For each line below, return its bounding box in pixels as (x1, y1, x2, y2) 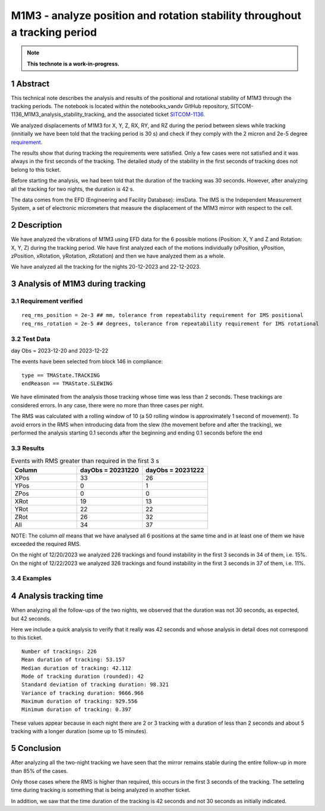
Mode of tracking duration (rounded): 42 (21, 672, 144, 680)
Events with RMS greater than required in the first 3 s (11, 457, 160, 465)
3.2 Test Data (11, 335, 51, 343)
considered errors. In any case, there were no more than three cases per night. (11, 401, 204, 408)
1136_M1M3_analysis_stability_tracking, (11, 111, 106, 118)
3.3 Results (11, 444, 45, 452)
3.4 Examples (11, 574, 52, 583)
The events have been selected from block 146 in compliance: (11, 358, 163, 365)
